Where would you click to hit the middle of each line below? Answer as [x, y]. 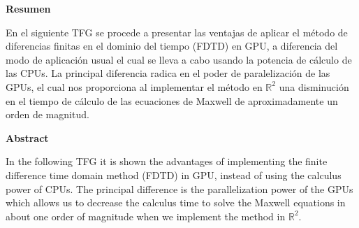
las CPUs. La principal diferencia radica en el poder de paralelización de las [168, 73]
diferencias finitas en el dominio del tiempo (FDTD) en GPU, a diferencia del [172, 46]
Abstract [27, 137]
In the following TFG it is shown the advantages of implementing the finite [167, 161]
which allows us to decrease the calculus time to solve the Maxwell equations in [176, 202]
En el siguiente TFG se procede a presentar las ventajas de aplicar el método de [177, 32]
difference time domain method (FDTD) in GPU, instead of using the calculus [174, 174]
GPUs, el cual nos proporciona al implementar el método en [134, 86]
